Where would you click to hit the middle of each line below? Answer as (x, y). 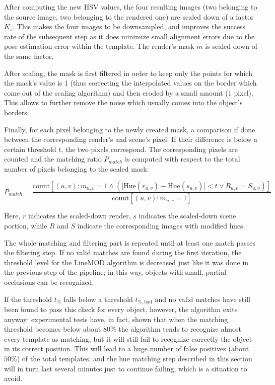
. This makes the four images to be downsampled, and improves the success (129, 26)
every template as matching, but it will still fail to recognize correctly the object (128, 338)
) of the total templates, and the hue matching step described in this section (134, 358)
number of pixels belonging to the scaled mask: (77, 168)
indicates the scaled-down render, (79, 216)
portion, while (26, 225)
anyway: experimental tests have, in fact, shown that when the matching (116, 319)
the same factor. (29, 56)
